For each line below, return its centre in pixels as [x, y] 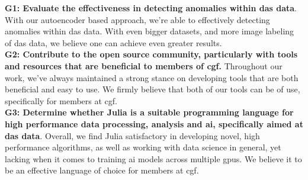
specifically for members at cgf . [61, 100]
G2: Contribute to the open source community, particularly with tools [151, 54]
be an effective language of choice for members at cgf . [102, 170]
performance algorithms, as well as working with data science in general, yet [143, 147]
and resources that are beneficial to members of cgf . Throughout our [144, 65]
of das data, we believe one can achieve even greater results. [113, 42]
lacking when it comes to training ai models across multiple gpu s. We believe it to [153, 158]
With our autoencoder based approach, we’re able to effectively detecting [137, 19]
